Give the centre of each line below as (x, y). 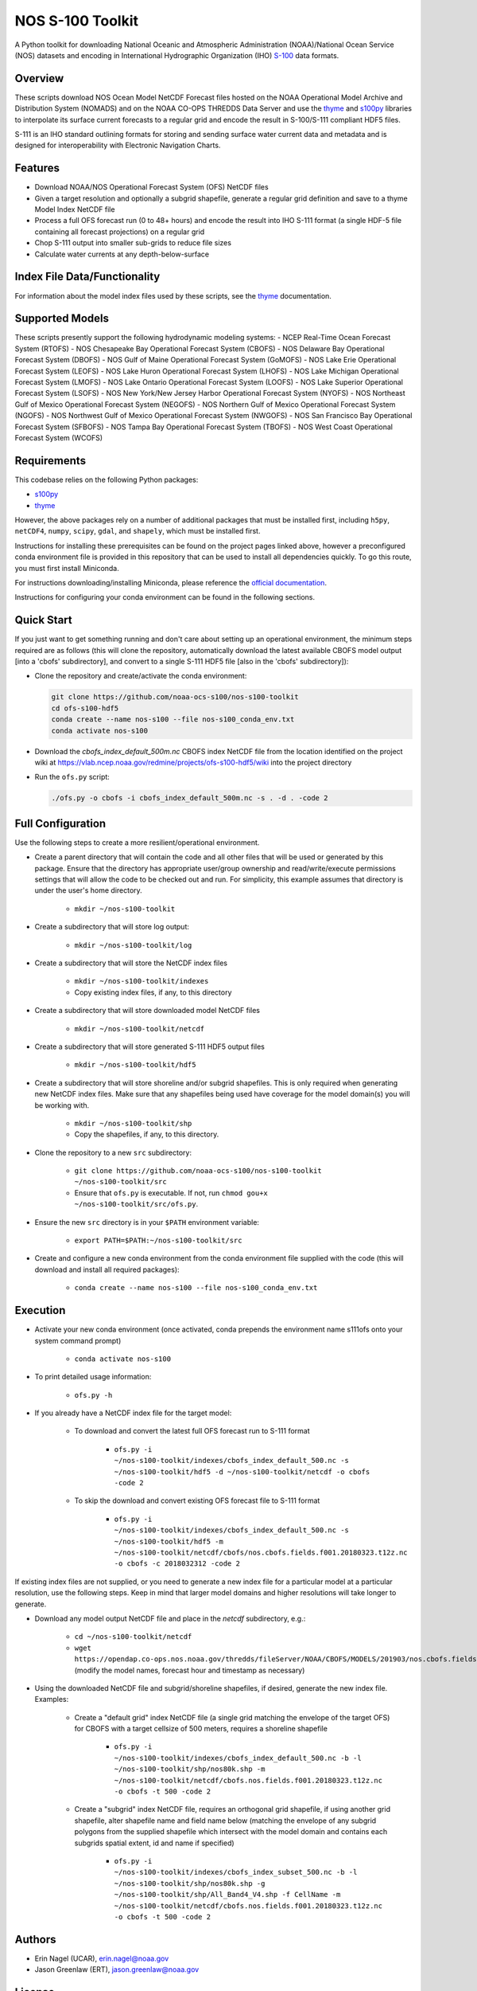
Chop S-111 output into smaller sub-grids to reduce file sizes (133, 243)
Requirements (50, 461)
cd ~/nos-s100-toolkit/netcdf (133, 1637)
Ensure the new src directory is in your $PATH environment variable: (147, 1222)
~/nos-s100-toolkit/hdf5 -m (169, 1541)
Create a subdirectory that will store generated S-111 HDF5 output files (150, 1046)
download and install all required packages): (107, 1269)
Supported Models (62, 319)
